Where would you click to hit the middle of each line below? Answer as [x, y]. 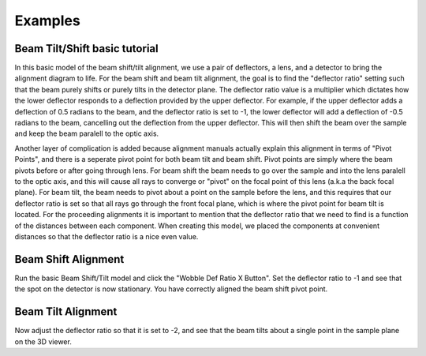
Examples [47, 21]
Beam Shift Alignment [69, 259]
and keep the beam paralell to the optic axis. [87, 133]
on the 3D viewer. [43, 341]
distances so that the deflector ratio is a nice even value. [106, 236]
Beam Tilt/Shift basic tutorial [86, 49]
